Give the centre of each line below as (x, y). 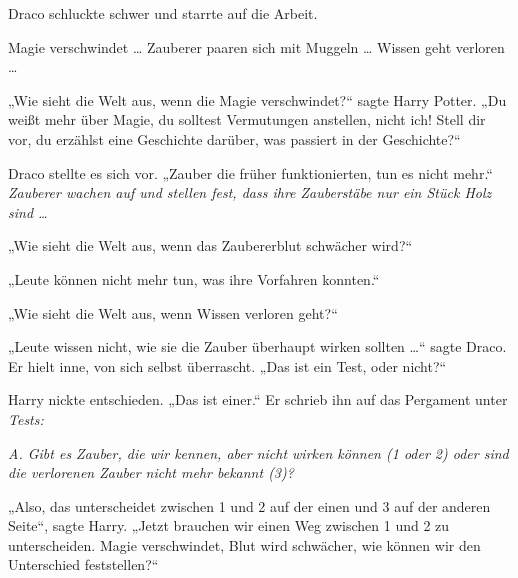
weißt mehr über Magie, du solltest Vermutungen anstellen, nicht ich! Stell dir (247, 119)
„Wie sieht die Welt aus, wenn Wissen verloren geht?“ (173, 312)
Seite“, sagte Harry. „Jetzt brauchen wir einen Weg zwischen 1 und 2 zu (229, 525)
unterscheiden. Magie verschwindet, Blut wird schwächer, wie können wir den (244, 544)
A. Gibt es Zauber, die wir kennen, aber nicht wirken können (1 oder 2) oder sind (258, 452)
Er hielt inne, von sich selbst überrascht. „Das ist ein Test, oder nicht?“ (227, 365)
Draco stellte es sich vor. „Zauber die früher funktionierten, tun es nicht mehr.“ (250, 172)
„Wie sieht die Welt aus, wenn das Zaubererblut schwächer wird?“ (210, 245)
